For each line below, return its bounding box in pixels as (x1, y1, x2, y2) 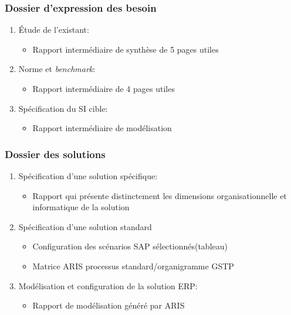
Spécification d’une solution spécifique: (18, 170, 158, 182)
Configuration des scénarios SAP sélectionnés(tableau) (32, 240, 228, 252)
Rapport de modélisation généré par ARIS (32, 299, 185, 311)
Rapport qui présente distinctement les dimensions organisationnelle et (32, 189, 287, 201)
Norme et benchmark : (18, 63, 96, 75)
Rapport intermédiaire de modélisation (32, 122, 172, 134)
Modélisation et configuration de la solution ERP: (18, 279, 198, 292)
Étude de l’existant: (18, 23, 89, 36)
